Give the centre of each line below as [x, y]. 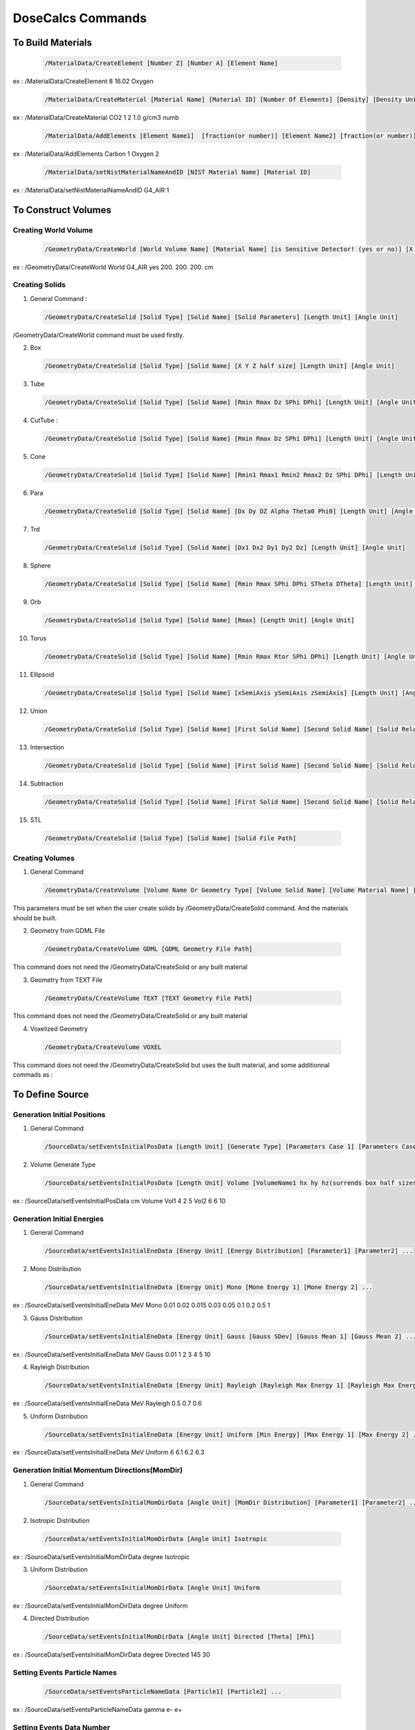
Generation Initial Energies [58, 1219]
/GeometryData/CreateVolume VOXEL [103, 1047]
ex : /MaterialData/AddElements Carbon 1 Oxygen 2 [86, 154]
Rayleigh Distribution [60, 1367]
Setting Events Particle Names [65, 1673]
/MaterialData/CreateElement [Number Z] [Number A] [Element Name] [162, 63]
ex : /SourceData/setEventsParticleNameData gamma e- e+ [98, 1709]
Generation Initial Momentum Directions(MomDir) [98, 1470]
